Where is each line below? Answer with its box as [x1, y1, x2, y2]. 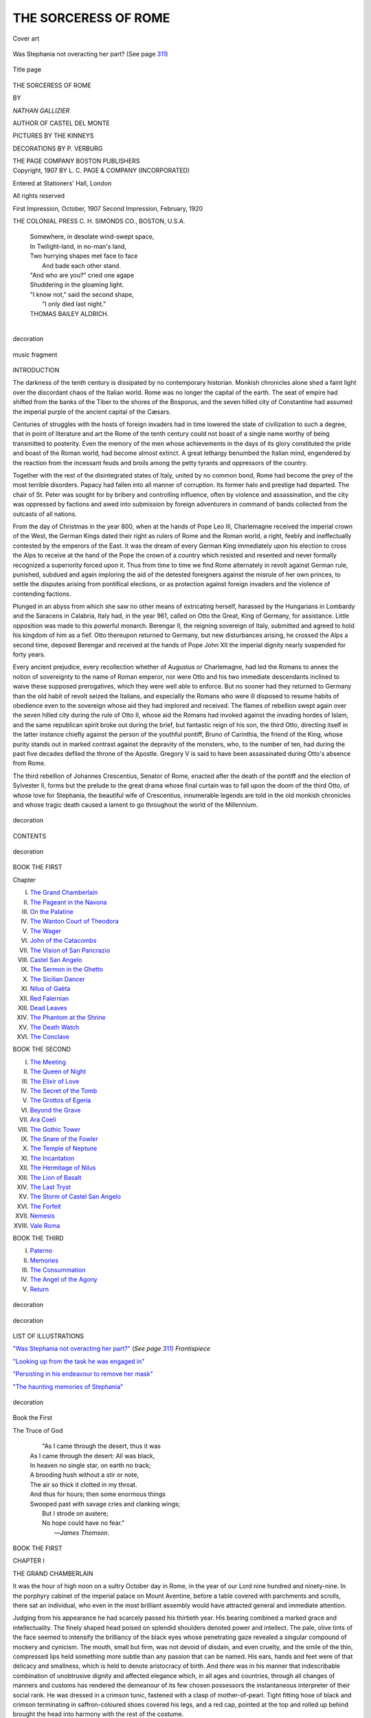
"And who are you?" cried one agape [30, 271, 135, 279]
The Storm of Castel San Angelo [30, 1192, 122, 1201]
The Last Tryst [30, 1183, 71, 1191]
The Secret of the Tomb [30, 1086, 98, 1095]
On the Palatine [30, 908, 74, 916]
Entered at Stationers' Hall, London [12, 179, 112, 187]
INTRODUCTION [12, 366, 60, 375]
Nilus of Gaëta [30, 985, 71, 993]
